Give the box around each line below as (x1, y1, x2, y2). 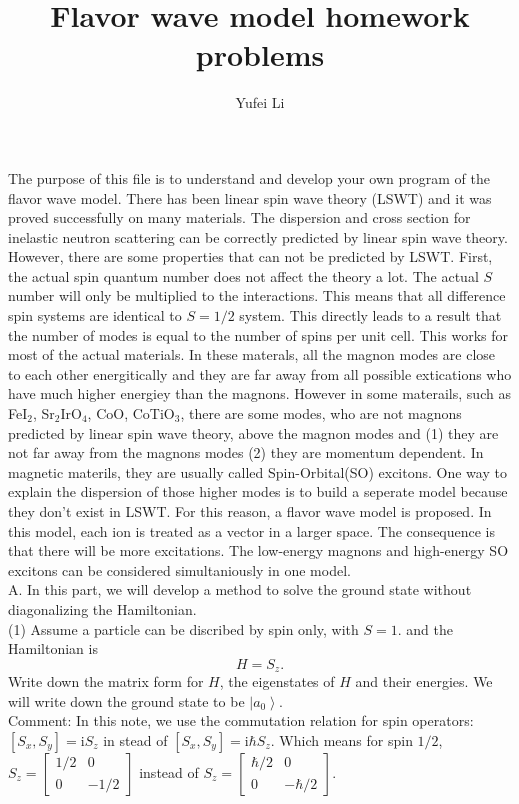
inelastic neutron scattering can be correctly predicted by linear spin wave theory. (8, 226, 508, 247)
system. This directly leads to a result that (239, 305, 502, 326)
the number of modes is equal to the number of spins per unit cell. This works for (8, 324, 508, 345)
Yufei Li (235, 92, 285, 113)
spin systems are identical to (8, 305, 182, 326)
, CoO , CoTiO (87, 403, 175, 424)
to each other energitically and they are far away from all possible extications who (8, 363, 512, 384)
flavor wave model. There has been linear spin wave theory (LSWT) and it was (8, 187, 492, 208)
